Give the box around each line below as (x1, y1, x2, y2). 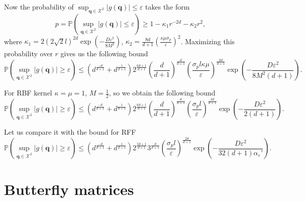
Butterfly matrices (4, 178, 134, 199)
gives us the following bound (60, 48, 148, 59)
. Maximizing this (180, 36, 235, 46)
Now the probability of (4, 2, 74, 12)
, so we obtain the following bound (109, 87, 216, 98)
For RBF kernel (4, 87, 52, 98)
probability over (4, 48, 53, 59)
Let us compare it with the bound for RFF (4, 127, 136, 137)
